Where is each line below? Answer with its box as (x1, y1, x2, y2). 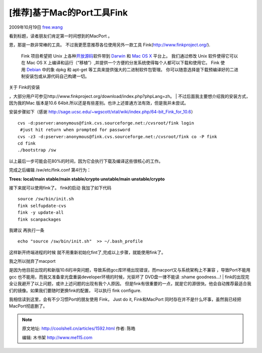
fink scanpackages (17, 216, 62, 222)
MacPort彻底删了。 (9, 303, 48, 309)
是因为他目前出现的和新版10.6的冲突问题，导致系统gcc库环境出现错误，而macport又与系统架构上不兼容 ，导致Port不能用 (9, 267, 251, 273)
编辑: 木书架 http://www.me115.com (22, 335, 93, 340)
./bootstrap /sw (17, 147, 56, 153)
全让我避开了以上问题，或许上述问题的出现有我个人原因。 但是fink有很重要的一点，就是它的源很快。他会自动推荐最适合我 (9, 281, 252, 287)
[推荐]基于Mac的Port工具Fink (9, 7, 128, 18)
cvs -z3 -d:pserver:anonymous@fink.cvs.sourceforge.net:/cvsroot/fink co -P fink (17, 134, 217, 139)
